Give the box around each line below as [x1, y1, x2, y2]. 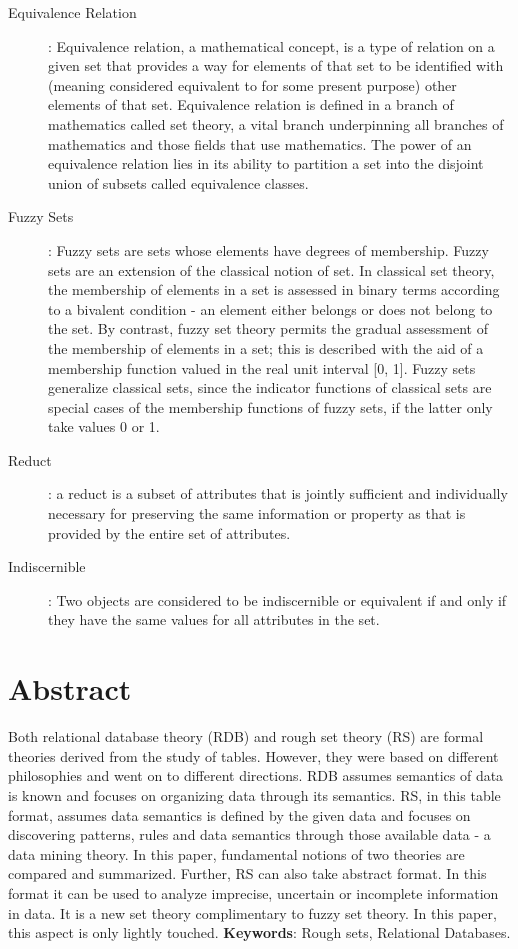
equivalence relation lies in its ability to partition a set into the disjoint [48, 153, 484, 174]
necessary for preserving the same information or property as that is [48, 503, 466, 524]
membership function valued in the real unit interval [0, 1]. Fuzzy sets [48, 357, 476, 378]
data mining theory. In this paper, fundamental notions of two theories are [8, 843, 465, 864]
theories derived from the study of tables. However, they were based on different [8, 745, 499, 766]
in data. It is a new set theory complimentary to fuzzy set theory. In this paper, [8, 902, 497, 923]
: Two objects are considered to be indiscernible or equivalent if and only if [48, 589, 507, 610]
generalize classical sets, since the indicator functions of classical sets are [48, 377, 492, 398]
